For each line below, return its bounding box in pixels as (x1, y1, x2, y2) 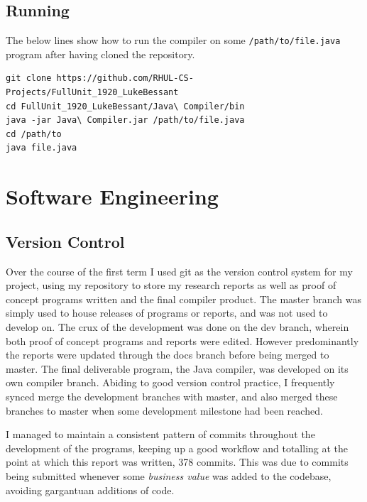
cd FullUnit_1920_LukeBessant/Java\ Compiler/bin (6, 101, 245, 111)
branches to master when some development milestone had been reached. (6, 403, 323, 418)
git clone (6, 73, 52, 84)
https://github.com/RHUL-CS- (56, 73, 194, 84)
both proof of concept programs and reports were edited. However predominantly (6, 333, 359, 348)
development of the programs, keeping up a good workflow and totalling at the (6, 440, 349, 455)
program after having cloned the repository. (6, 46, 195, 61)
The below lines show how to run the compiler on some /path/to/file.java (6, 33, 341, 48)
